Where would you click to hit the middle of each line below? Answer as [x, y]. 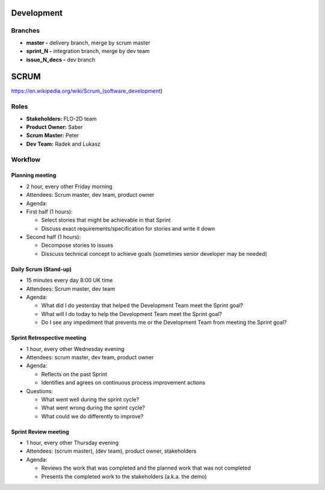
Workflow [26, 160]
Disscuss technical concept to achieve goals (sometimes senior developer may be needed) [154, 253]
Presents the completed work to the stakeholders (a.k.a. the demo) [124, 476]
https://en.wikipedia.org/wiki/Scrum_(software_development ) [87, 91]
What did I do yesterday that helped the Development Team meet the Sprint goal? [142, 305]
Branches [26, 31]
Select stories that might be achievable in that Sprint [106, 220]
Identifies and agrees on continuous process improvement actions [123, 383]
